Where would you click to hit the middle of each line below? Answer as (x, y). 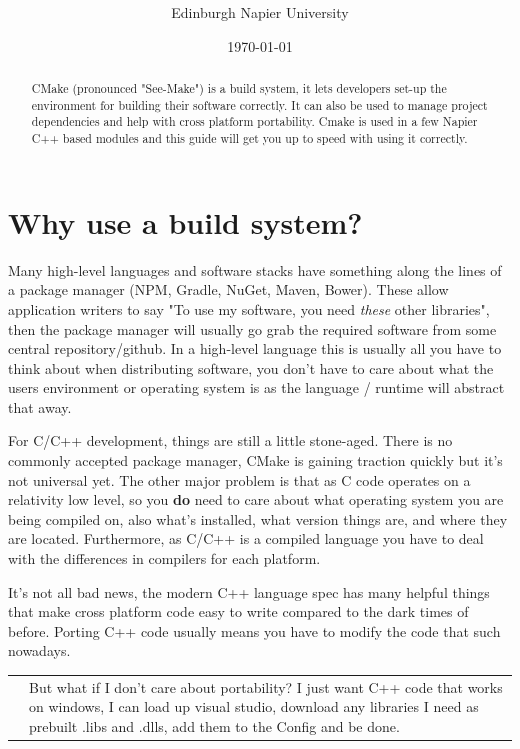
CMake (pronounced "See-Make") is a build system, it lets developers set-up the (239, 88)
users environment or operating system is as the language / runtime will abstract (256, 387)
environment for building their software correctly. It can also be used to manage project (259, 104)
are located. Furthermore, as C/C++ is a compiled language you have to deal (246, 538)
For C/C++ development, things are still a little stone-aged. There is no (230, 440)
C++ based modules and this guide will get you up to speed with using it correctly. (249, 138)
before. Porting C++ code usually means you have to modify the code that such (254, 630)
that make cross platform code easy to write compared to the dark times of (238, 611)
